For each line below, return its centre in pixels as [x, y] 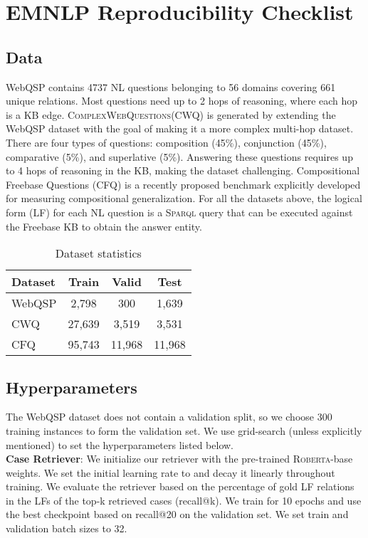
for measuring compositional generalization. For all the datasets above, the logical [184, 198]
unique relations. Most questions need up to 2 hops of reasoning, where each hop [182, 101]
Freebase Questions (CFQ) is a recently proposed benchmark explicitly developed [183, 184]
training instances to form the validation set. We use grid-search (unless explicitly [184, 430]
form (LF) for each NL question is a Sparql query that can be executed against [179, 212]
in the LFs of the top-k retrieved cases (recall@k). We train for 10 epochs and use [184, 500]
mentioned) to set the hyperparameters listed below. [120, 444]
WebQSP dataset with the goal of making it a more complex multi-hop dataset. [180, 128]
